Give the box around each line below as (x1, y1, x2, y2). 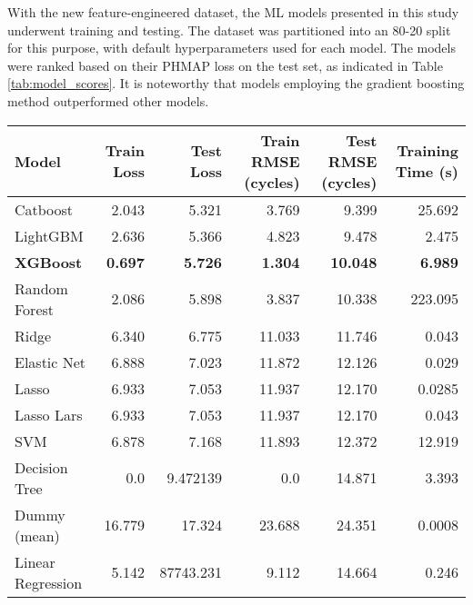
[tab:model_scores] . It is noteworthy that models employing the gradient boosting (7, 74, 465, 93)
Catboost (15, 198, 74, 220)
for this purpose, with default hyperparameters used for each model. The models (7, 38, 456, 57)
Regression (15, 571, 83, 593)
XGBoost (15, 251, 83, 273)
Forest (15, 298, 55, 320)
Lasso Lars (15, 403, 83, 425)
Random (15, 277, 68, 299)
